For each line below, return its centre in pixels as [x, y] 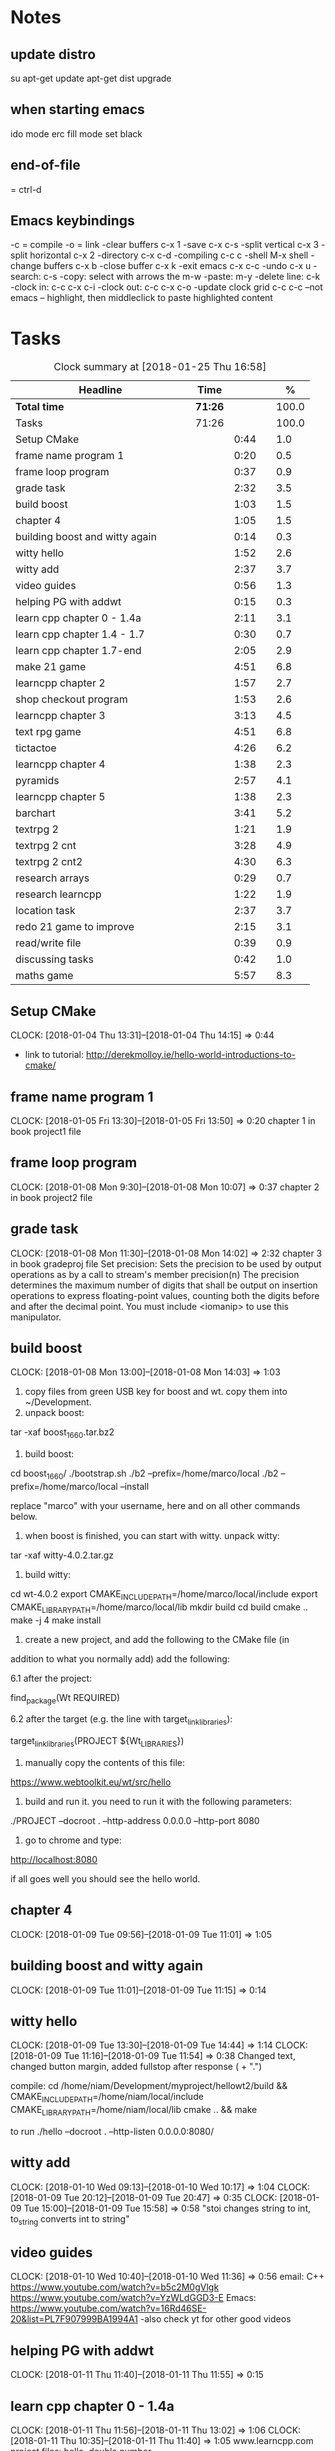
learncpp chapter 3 [60, 716]
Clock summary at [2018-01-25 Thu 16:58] [160, 367]
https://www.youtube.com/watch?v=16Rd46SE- [108, 2308]
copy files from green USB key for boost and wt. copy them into [156, 1392]
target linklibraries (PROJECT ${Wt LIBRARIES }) [97, 1742]
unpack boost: [54, 1413]
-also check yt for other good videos [215, 2319]
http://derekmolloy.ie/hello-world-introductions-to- [190, 1055]
